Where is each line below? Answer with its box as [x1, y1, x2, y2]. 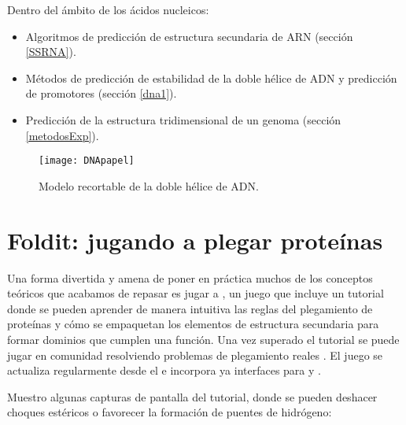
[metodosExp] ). [25, 127, 99, 143]
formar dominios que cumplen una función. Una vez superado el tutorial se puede [7, 331, 400, 347]
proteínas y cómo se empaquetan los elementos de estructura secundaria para [7, 316, 379, 332]
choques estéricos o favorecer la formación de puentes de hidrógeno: [7, 404, 332, 420]
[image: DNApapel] [39, 155, 135, 167]
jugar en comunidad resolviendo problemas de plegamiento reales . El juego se [7, 346, 383, 363]
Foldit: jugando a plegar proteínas [7, 224, 383, 256]
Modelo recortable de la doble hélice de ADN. [39, 177, 259, 194]
